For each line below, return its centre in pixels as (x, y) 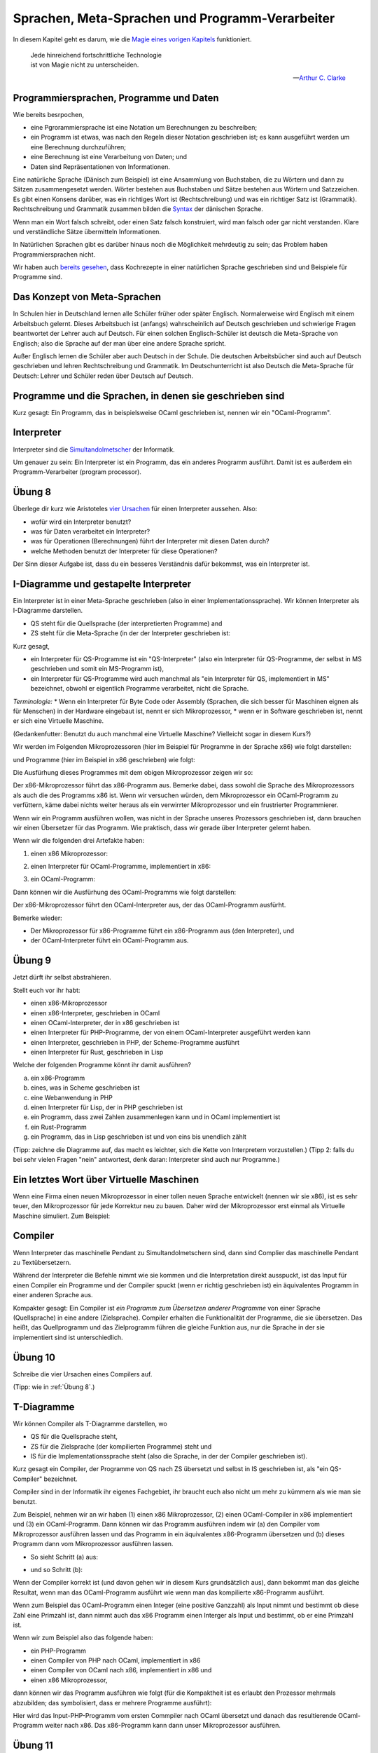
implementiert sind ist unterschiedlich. (68, 1337)
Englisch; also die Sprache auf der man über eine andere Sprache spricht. (120, 343)
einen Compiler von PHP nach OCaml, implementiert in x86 (115, 1660)
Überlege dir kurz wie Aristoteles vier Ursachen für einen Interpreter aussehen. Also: (135, 509)
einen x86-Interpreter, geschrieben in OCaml (95, 1013)
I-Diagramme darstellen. (48, 611)
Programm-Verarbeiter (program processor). (77, 472)
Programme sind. (38, 277)
